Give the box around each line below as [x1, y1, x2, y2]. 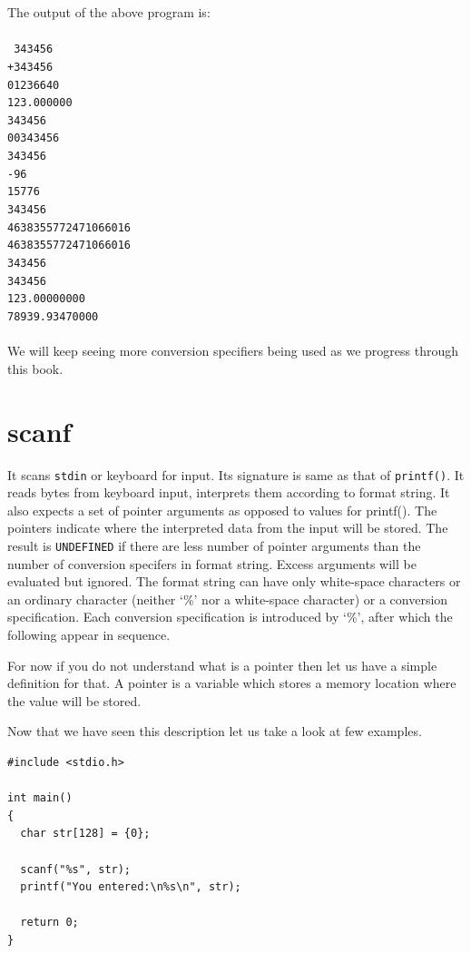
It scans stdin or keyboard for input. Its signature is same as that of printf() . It [7, 465, 465, 484]
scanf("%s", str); [20, 862, 132, 876]
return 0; [20, 916, 79, 929]
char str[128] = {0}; [20, 827, 151, 840]
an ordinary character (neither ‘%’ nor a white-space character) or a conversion [7, 589, 448, 608]
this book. [7, 359, 64, 378]
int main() [7, 791, 73, 805]
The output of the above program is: [7, 3, 211, 21]
